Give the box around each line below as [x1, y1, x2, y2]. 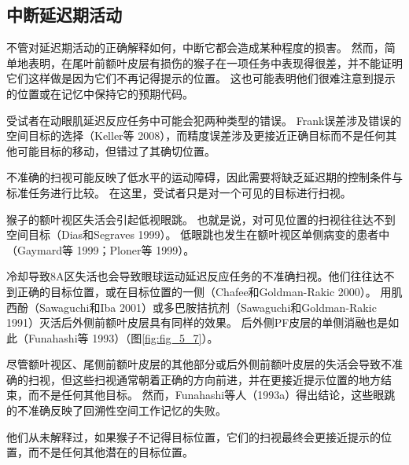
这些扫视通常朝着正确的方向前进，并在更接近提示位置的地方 [72, 371, 381, 387]
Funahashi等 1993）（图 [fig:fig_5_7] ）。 [28, 329, 219, 346]
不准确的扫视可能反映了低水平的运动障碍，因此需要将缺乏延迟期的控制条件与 [6, 169, 403, 185]
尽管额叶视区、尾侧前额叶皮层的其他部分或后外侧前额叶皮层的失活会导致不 [6, 356, 392, 372]
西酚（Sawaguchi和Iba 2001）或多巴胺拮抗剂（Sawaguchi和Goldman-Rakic [6, 298, 377, 315]
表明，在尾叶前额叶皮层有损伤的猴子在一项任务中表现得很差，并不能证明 [28, 54, 403, 71]
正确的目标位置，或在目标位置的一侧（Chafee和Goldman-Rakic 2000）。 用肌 [17, 283, 403, 299]
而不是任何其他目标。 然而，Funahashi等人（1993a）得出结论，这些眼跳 [28, 386, 396, 403]
